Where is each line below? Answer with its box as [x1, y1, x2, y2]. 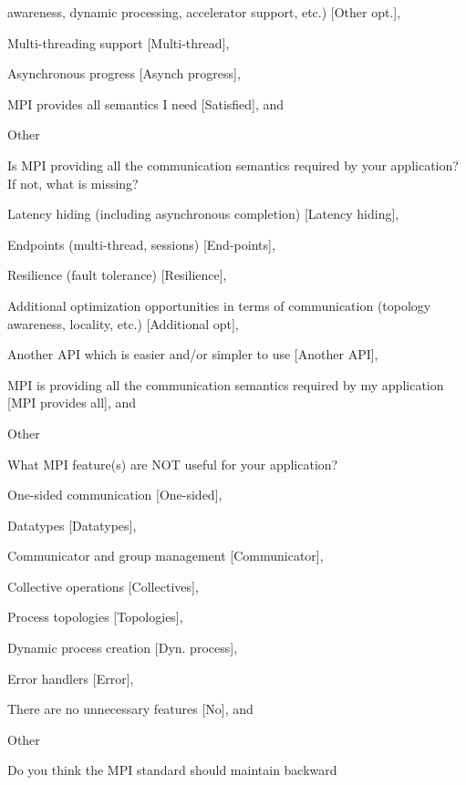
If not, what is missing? [7, 173, 139, 192]
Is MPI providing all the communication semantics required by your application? [7, 155, 459, 174]
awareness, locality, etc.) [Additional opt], [7, 314, 239, 333]
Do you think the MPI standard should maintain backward [7, 760, 337, 780]
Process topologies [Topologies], [7, 607, 183, 626]
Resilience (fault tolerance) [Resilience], [7, 265, 227, 284]
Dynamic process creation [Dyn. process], [7, 638, 238, 657]
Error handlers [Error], [7, 668, 134, 687]
